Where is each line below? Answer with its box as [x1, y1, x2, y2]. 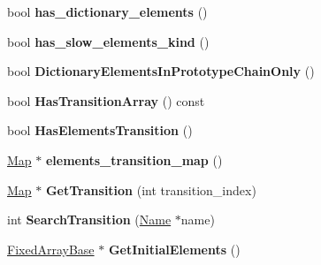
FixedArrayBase [7, 239, 95, 258]
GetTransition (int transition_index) [45, 180, 256, 199]
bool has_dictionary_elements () [7, 3, 208, 20]
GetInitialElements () [108, 239, 241, 258]
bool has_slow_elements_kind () [7, 32, 210, 50]
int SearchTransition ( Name [7, 210, 172, 229]
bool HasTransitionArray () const [7, 91, 205, 110]
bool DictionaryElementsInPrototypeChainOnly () [7, 62, 315, 80]
